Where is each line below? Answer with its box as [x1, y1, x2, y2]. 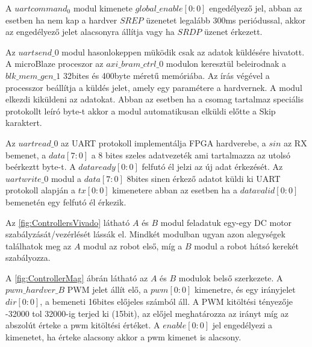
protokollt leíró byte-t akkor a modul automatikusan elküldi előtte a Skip [5, 104, 276, 117]
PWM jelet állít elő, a [67, 283, 148, 296]
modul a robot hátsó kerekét [194, 239, 299, 252]
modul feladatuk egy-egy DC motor [160, 216, 292, 228]
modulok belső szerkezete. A [178, 271, 283, 284]
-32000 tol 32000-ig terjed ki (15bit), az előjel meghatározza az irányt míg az [5, 307, 289, 319]
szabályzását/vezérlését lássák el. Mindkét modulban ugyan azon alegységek [5, 228, 285, 240]
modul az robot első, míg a [83, 239, 183, 252]
